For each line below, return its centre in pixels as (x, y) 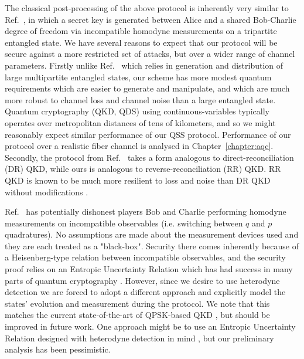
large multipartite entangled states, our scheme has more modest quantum (138, 77)
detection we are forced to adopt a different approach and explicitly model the (145, 292)
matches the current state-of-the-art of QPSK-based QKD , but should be (137, 315)
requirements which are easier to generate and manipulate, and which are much (147, 88)
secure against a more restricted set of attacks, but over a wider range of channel (150, 54)
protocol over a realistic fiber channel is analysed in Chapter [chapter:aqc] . (139, 146)
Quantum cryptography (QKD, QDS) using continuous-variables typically (137, 111)
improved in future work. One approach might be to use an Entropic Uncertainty (150, 326)
